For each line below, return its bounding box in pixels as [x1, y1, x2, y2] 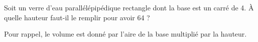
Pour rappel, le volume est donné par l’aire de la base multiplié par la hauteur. [4, 29, 247, 39]
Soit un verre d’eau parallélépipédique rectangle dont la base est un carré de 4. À [4, 2, 254, 12]
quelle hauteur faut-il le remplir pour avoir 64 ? [4, 12, 150, 22]
